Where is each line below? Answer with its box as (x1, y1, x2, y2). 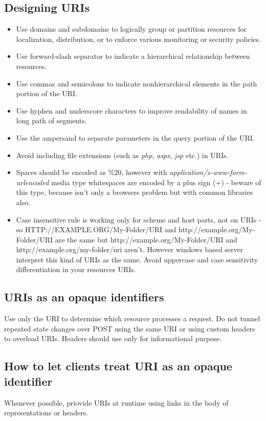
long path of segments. (16, 115, 87, 126)
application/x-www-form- (169, 167, 248, 178)
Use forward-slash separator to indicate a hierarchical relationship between (16, 51, 250, 61)
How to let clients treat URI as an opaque (4, 358, 232, 374)
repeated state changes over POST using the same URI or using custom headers (4, 323, 255, 334)
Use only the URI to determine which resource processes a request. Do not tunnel (4, 313, 260, 324)
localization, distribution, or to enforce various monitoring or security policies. (16, 33, 261, 44)
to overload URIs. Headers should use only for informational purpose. (4, 333, 222, 344)
